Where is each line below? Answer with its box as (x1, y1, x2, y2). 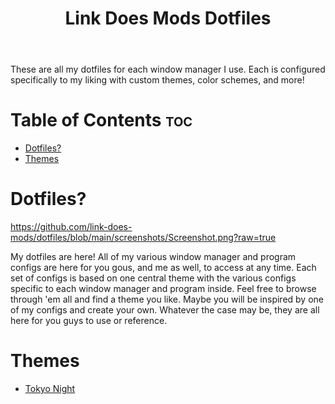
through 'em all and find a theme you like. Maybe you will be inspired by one (10, 293, 324, 306)
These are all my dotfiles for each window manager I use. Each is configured (10, 63, 326, 76)
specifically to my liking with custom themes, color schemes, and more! (10, 74, 305, 86)
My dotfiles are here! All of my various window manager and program (10, 251, 297, 263)
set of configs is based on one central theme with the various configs (10, 272, 297, 284)
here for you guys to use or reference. (10, 315, 168, 327)
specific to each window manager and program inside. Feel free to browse (10, 283, 317, 295)
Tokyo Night (24, 383, 76, 394)
